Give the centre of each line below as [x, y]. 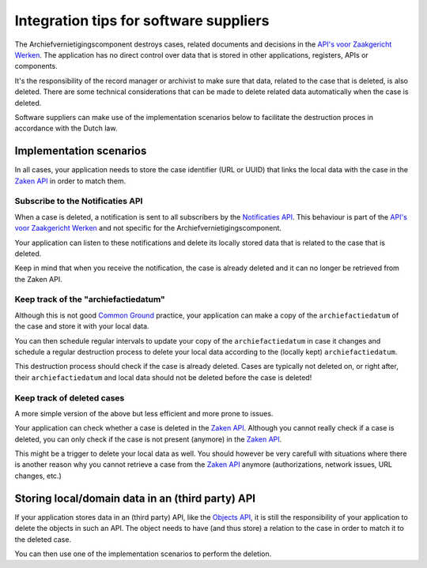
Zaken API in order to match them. [70, 181]
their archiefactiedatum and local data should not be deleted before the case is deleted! [163, 377]
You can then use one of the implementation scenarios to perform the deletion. [143, 554]
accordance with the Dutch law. [66, 128]
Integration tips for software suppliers [142, 21]
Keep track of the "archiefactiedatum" [90, 299]
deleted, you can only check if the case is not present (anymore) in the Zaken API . [148, 439]
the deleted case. [43, 539]
